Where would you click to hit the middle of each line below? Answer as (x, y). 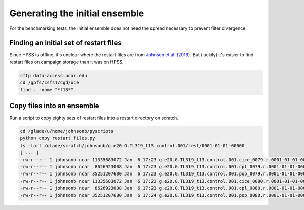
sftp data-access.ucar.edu (53, 75)
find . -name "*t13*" (47, 90)
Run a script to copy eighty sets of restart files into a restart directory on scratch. (94, 118)
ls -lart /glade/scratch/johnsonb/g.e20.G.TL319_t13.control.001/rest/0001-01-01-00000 (132, 145)
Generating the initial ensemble (77, 13)
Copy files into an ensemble (54, 106)
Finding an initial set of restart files (65, 43)
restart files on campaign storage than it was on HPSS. (66, 62)
